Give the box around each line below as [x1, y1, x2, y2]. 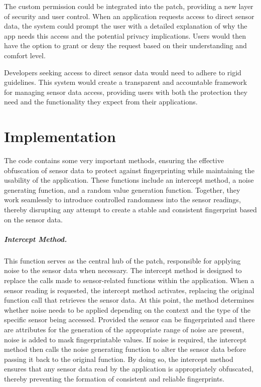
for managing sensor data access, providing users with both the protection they [4, 86, 247, 97]
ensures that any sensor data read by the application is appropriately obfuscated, [4, 363, 253, 374]
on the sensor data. [4, 214, 63, 224]
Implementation [4, 126, 116, 147]
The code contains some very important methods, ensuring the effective [4, 155, 224, 166]
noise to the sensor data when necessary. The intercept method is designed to [4, 265, 242, 276]
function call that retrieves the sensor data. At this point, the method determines [4, 295, 254, 305]
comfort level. [4, 50, 46, 60]
